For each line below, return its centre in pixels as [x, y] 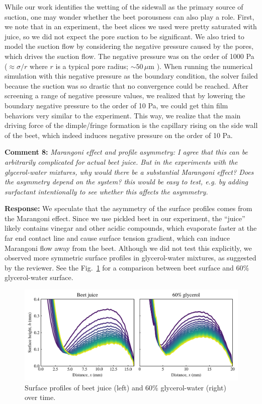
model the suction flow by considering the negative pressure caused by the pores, [129, 46]
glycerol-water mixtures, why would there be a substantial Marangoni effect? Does [129, 172]
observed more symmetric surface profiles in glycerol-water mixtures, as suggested [130, 258]
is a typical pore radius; [92, 66]
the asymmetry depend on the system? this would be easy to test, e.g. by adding [126, 182]
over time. [40, 397]
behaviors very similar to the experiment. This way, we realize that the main [123, 115]
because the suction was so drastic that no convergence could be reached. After [126, 85]
